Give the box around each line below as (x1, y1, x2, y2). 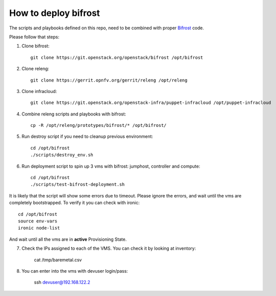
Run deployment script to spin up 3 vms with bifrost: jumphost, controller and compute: (21, 163, 201, 169)
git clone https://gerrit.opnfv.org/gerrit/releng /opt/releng (30, 77, 188, 83)
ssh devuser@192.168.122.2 (34, 279, 90, 286)
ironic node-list (18, 225, 60, 231)
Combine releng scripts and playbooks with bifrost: (21, 111, 127, 117)
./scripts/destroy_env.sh (30, 152, 94, 158)
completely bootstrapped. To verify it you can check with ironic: (9, 199, 140, 206)
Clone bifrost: (21, 43, 50, 49)
